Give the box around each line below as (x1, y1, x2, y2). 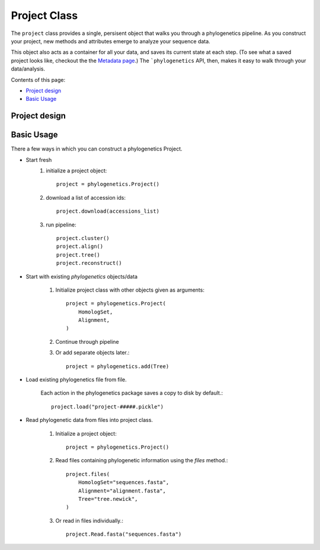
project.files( (66, 471, 110, 477)
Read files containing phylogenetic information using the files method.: (55, 457, 228, 464)
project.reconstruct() (56, 260, 123, 267)
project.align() (56, 243, 104, 250)
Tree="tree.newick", (78, 495, 138, 502)
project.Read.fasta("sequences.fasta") (66, 531, 182, 538)
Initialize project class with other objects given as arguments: (55, 286, 204, 293)
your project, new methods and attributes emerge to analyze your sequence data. (11, 37, 210, 44)
